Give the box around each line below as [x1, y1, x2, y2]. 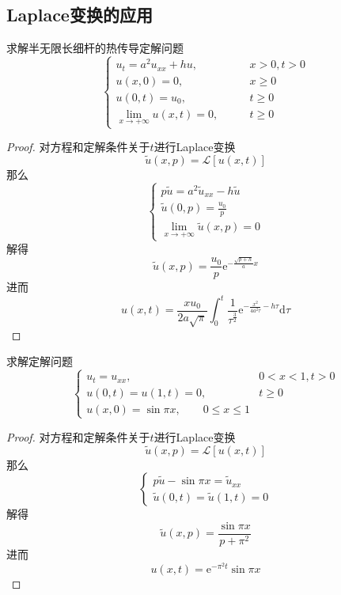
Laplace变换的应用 [6, 2, 153, 27]
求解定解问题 [6, 353, 73, 370]
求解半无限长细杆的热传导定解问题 [6, 40, 184, 56]
